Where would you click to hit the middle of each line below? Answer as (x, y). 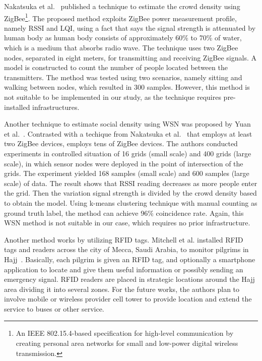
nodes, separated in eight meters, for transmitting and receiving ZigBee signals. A (130, 57)
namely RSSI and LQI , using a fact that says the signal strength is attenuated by (130, 27)
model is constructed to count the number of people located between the (116, 67)
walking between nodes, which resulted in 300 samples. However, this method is (127, 87)
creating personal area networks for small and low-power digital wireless (127, 343)
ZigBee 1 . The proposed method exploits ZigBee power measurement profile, (120, 17)
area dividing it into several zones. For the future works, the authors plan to (122, 289)
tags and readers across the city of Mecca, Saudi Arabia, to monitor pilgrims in (126, 249)
